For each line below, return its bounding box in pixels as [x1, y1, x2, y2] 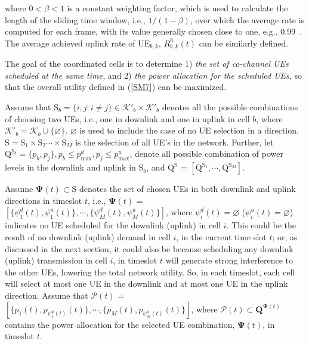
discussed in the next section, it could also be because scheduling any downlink [5, 242, 293, 255]
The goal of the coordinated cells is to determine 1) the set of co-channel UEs [5, 57, 289, 70]
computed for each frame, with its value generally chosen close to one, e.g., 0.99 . [5, 25, 302, 38]
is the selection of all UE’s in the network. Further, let [75, 135, 274, 148]
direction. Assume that [5, 289, 88, 301]
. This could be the [226, 219, 296, 231]
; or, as [272, 230, 298, 243]
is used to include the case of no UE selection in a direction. [79, 124, 299, 137]
